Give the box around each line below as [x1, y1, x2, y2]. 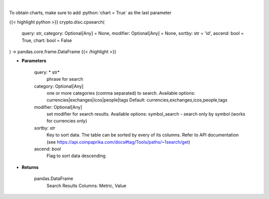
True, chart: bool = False [21, 37, 72, 43]
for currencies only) [46, 118, 87, 124]
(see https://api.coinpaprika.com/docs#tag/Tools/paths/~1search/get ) [46, 139, 190, 145]
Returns [21, 164, 39, 170]
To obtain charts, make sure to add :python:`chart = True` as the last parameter [9, 10, 172, 16]
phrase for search [46, 76, 83, 82]
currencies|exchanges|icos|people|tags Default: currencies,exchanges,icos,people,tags [46, 97, 228, 103]
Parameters [21, 58, 47, 64]
